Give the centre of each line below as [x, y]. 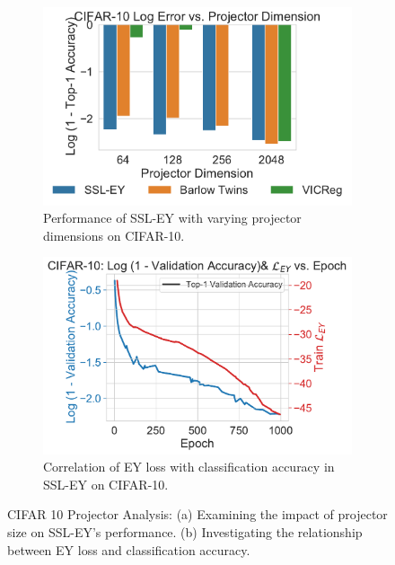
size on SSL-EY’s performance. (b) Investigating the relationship [185, 532]
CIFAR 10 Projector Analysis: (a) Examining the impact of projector [197, 514]
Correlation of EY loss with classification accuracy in [189, 467]
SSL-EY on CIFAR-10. [106, 484]
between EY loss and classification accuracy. [129, 549]
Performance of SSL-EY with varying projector [172, 218]
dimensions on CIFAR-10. [114, 235]
